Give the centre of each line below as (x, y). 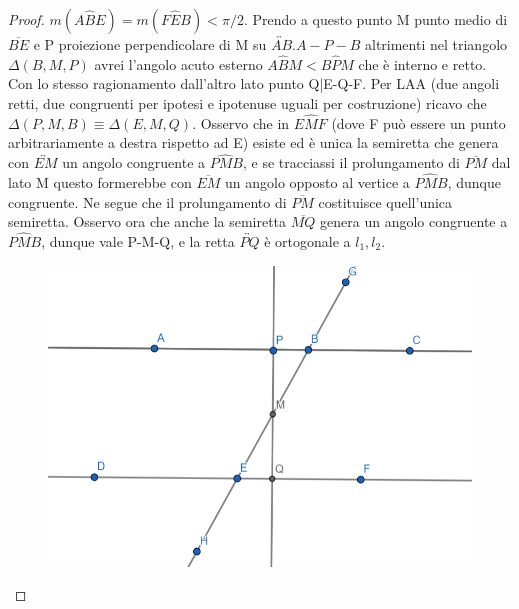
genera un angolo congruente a (414, 221)
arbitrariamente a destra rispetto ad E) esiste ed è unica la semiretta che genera (253, 142)
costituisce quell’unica (385, 201)
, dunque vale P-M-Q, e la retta (138, 241)
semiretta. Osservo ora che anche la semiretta (147, 221)
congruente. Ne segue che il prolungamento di (147, 201)
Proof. (26, 19)
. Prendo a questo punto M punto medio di (375, 19)
